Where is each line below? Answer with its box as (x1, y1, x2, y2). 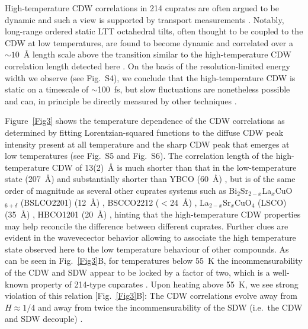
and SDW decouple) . (5, 312, 83, 325)
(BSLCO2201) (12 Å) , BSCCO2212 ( (20, 196, 159, 208)
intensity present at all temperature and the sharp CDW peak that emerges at (5, 138, 290, 150)
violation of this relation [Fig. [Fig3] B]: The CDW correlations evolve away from (5, 289, 297, 302)
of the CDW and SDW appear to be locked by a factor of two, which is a (5, 266, 270, 278)
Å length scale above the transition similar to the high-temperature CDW (23, 48, 291, 60)
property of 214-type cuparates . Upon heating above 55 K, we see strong (31, 277, 299, 290)
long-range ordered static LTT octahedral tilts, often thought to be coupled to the (5, 25, 303, 37)
